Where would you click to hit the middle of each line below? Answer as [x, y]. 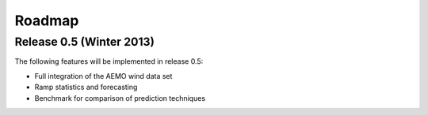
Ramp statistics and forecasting [86, 87]
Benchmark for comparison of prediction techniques [120, 98]
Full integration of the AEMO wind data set [103, 76]
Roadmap [47, 20]
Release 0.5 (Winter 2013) [84, 42]
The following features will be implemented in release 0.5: [109, 61]
